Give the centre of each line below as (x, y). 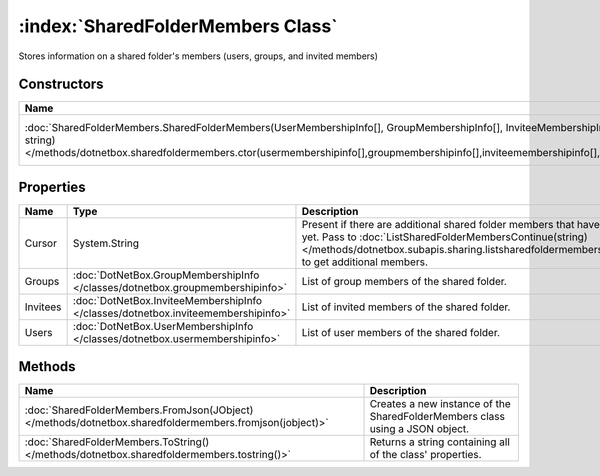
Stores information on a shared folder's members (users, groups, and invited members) (198, 56)
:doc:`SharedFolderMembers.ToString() (117, 442)
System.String (106, 243)
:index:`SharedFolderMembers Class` (178, 26)
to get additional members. (365, 262)
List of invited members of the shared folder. (406, 307)
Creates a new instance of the (440, 404)
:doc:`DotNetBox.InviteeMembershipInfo (167, 300)
